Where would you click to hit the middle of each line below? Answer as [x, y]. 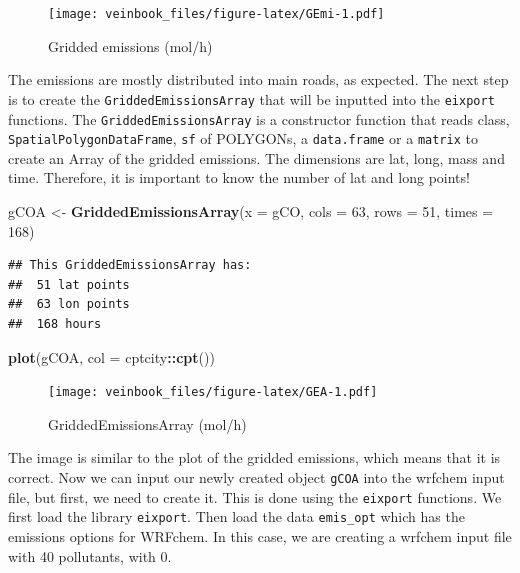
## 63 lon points [69, 304]
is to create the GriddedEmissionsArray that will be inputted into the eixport [251, 98]
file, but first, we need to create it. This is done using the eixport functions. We [255, 496]
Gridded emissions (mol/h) [130, 45]
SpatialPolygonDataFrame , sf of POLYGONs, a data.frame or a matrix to [243, 138]
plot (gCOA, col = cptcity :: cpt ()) [111, 356]
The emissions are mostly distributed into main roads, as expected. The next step [258, 79]
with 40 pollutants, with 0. [90, 555]
